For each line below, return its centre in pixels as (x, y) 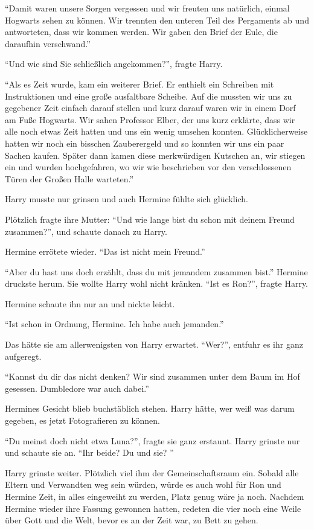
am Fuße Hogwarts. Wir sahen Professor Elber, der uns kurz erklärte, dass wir (150, 119)
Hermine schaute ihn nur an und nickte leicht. (90, 303)
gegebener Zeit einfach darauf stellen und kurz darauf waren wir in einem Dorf (150, 108)
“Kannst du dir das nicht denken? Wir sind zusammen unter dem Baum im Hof (152, 376)
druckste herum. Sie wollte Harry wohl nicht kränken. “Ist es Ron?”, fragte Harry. (157, 283)
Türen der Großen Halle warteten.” (69, 178)
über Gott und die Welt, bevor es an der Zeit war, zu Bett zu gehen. (132, 520)
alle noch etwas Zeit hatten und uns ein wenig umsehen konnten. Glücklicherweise (156, 131)
